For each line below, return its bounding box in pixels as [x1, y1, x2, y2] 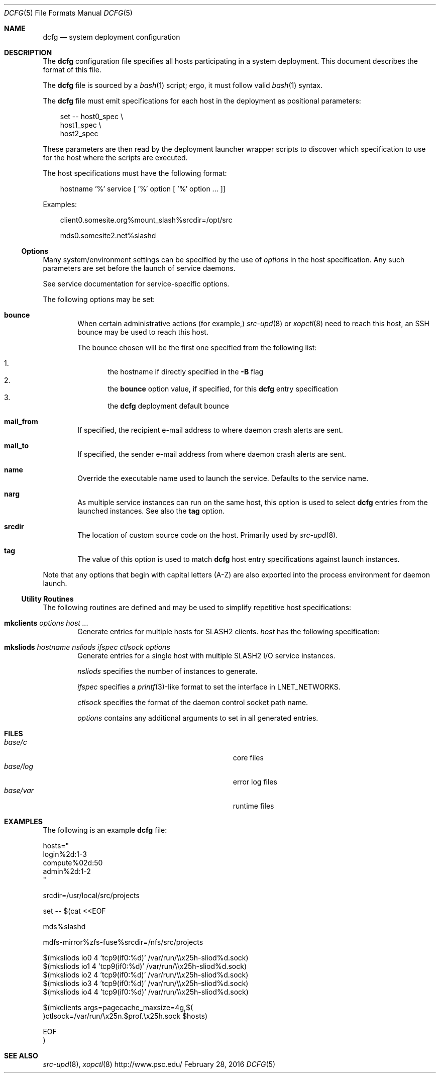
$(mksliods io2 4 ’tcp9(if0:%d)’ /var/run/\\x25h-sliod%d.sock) [43, 970, 249, 979]
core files [233, 753, 264, 762]
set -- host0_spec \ [60, 112, 124, 121]
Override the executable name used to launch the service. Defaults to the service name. [77, 474, 369, 482]
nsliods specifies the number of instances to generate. [77, 667, 258, 675]
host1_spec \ [60, 121, 101, 129]
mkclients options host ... [4, 619, 88, 627]
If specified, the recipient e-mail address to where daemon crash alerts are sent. [77, 426, 343, 434]
